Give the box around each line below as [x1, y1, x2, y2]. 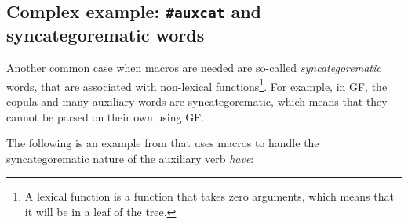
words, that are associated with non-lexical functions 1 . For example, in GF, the [6, 75, 388, 94]
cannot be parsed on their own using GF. [6, 108, 205, 125]
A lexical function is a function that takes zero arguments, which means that [24, 188, 394, 204]
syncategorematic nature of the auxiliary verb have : [6, 150, 254, 166]
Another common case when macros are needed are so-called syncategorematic [6, 60, 381, 76]
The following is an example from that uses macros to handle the [6, 135, 319, 151]
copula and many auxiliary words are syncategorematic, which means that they [6, 93, 388, 110]
